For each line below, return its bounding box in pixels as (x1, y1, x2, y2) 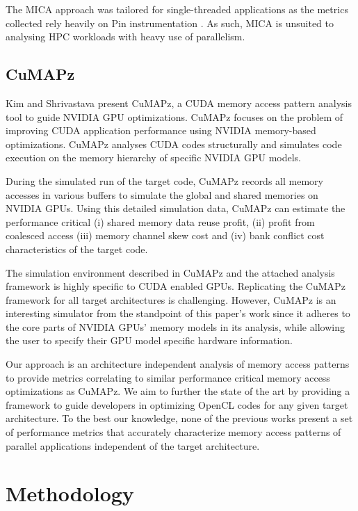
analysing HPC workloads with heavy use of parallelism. (6, 29, 245, 44)
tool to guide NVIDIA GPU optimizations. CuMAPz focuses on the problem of (6, 109, 343, 124)
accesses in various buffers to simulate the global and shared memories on (6, 187, 318, 202)
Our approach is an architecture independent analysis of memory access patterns (6, 357, 350, 371)
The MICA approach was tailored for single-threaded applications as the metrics (6, 2, 348, 16)
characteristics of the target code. (6, 241, 148, 256)
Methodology (6, 479, 134, 508)
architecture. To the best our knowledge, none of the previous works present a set (6, 411, 353, 425)
